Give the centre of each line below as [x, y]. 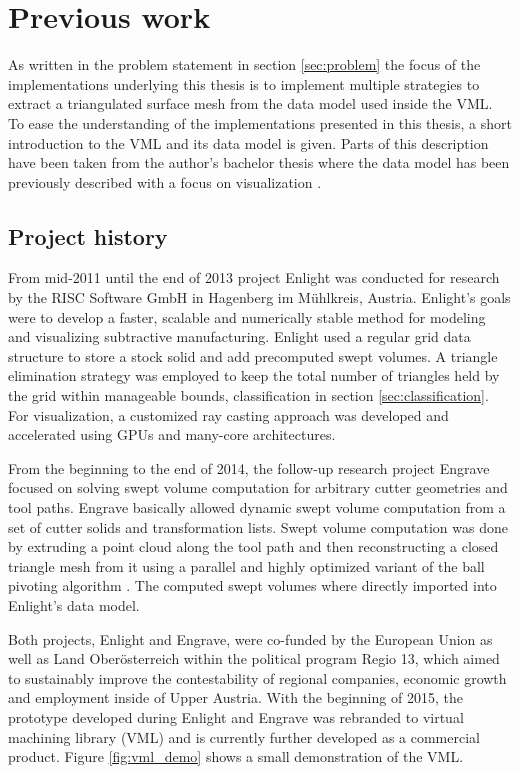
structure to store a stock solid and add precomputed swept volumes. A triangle [253, 355]
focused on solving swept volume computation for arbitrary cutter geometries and [258, 487]
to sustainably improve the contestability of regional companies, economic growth [257, 677]
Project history [88, 235]
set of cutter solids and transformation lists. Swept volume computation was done [258, 526]
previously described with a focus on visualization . [165, 181]
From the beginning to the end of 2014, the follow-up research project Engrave [249, 467]
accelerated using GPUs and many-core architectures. [172, 434]
